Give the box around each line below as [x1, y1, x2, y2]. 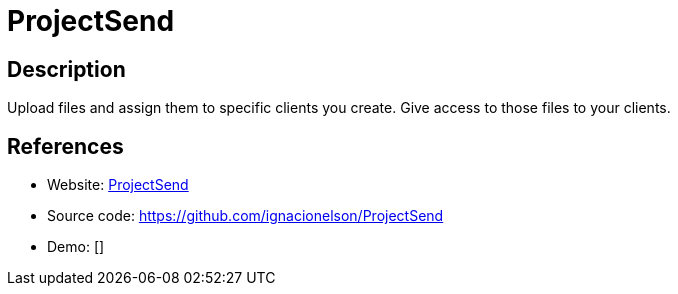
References [7, 133, 124, 159]
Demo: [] [47, 238, 105, 256]
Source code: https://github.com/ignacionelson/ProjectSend [47, 207, 444, 225]
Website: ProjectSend [47, 176, 189, 194]
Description [7, 56, 126, 82]
